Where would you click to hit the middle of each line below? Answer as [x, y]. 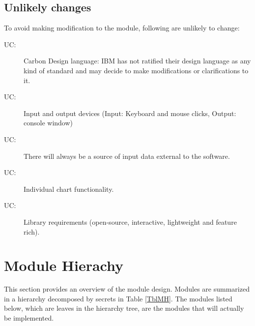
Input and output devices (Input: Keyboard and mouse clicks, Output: [130, 113]
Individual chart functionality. [69, 189]
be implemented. [29, 318]
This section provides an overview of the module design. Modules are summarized [127, 289]
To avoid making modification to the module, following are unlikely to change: [122, 28]
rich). [32, 231]
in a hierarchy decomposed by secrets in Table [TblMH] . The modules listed [118, 298]
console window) [48, 123]
